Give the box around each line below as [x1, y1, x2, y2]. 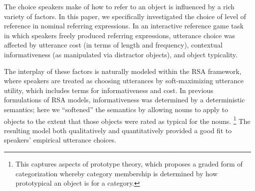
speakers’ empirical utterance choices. [4, 135, 116, 145]
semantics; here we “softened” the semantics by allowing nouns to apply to [4, 104, 229, 114]
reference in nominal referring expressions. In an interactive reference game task [4, 21, 244, 31]
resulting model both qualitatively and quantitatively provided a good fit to [4, 125, 232, 135]
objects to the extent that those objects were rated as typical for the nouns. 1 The [4, 114, 251, 126]
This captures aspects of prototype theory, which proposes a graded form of [15, 158, 243, 168]
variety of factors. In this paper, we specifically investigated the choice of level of [4, 11, 246, 21]
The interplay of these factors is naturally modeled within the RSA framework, [4, 66, 242, 76]
